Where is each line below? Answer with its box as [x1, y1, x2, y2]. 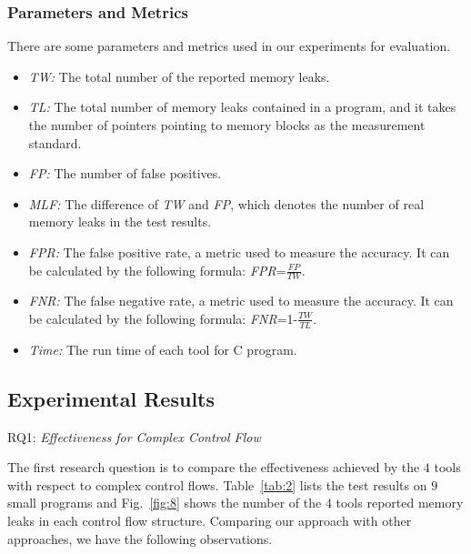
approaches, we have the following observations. [7, 529, 273, 548]
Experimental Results [7, 384, 215, 412]
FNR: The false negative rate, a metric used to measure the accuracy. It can [28, 291, 454, 310]
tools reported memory [336, 493, 464, 512]
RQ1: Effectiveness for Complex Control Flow [7, 427, 261, 446]
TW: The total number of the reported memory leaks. [28, 66, 330, 86]
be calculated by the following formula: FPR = [28, 260, 286, 279]
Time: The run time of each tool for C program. [28, 339, 297, 358]
